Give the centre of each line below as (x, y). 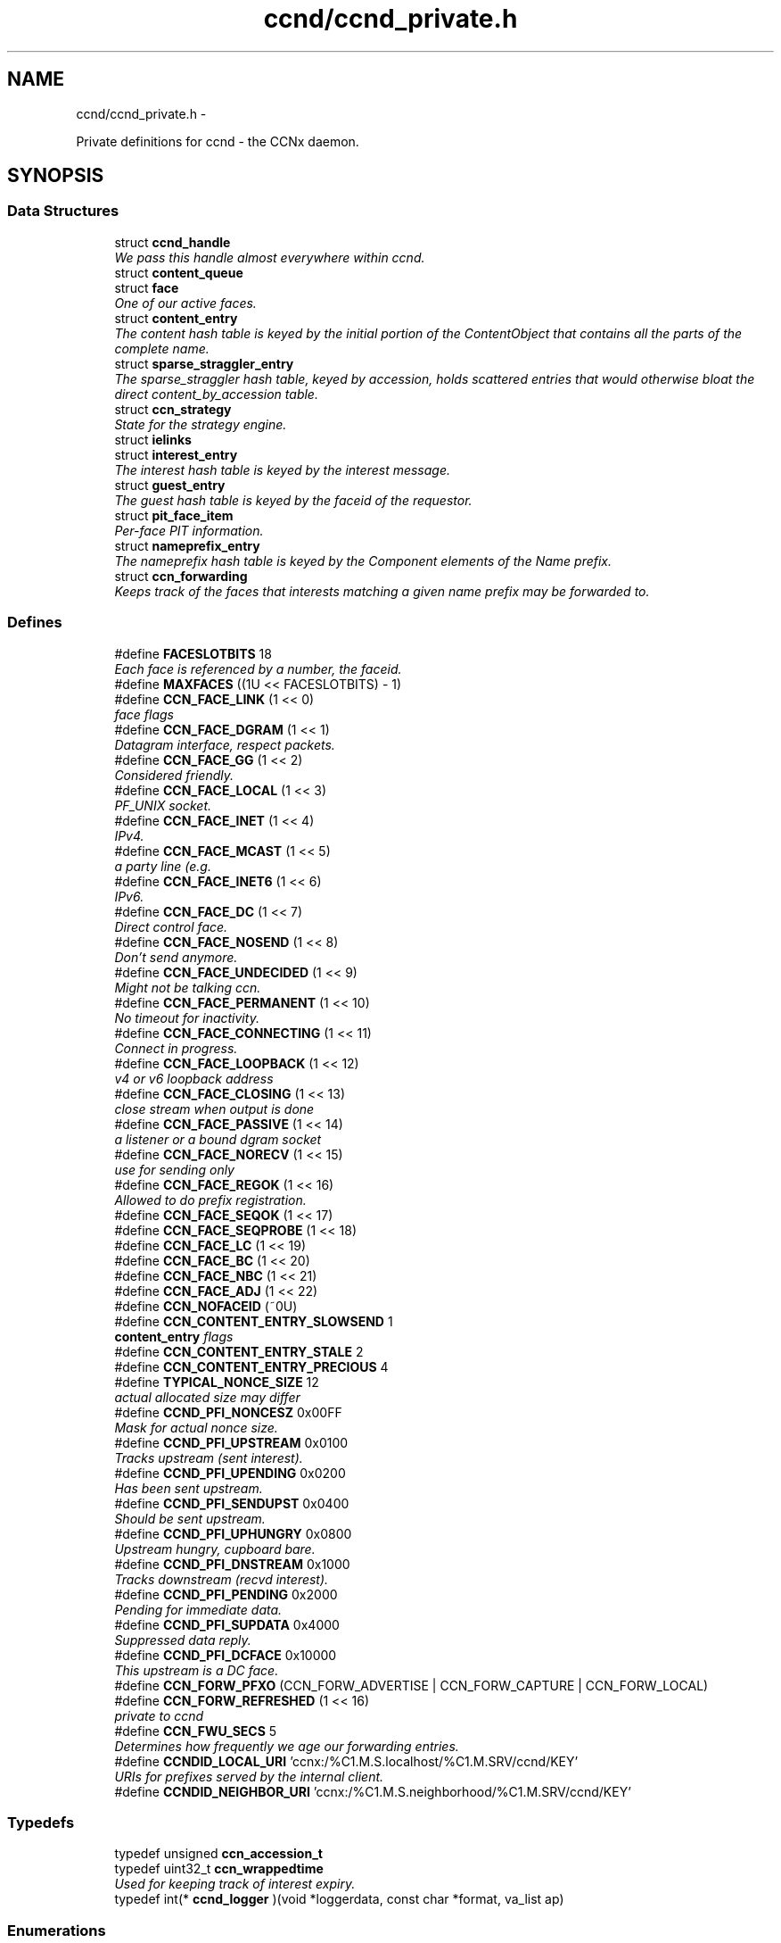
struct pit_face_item (174, 515)
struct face (147, 287)
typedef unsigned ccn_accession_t (218, 1854)
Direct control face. (171, 926)
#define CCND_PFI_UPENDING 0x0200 (230, 1473)
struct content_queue (179, 272)
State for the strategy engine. (201, 424)
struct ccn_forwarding (181, 576)
